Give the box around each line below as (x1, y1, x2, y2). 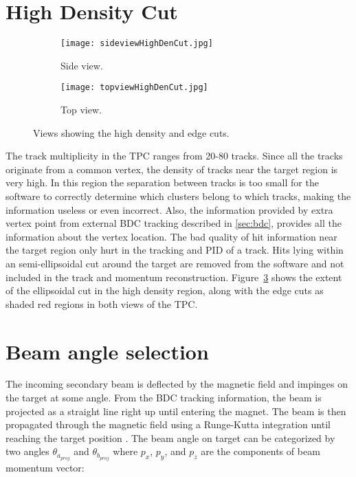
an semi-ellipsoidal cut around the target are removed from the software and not (5, 256, 344, 270)
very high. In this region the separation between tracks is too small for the (5, 175, 319, 190)
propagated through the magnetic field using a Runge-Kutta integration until (5, 417, 331, 432)
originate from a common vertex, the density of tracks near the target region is (5, 162, 338, 176)
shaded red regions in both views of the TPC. (5, 296, 198, 311)
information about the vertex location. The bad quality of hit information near (5, 229, 337, 243)
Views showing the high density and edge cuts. (33, 125, 230, 140)
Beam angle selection (5, 337, 209, 365)
